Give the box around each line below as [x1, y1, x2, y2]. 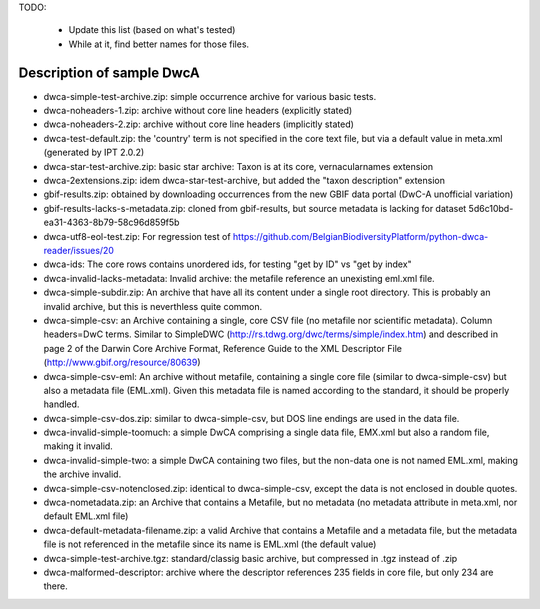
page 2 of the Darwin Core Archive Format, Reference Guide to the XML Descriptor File [43, 342, 403, 354]
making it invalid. [43, 440, 114, 452]
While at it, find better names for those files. [68, 38, 250, 50]
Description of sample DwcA [18, 64, 200, 81]
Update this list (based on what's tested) [68, 24, 236, 36]
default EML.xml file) [43, 510, 129, 522]
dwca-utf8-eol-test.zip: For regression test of [43, 230, 231, 242]
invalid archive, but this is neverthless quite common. [43, 300, 263, 312]
